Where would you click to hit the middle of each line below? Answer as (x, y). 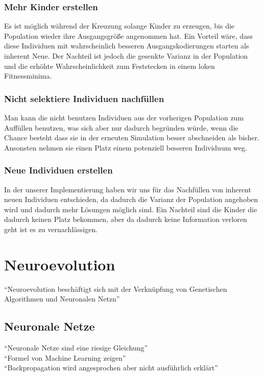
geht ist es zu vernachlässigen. (51, 229)
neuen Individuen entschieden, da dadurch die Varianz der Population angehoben (131, 199)
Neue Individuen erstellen (58, 170)
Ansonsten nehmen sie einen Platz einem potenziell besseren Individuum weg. (126, 147)
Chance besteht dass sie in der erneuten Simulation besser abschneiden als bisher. (132, 137)
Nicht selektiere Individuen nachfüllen (84, 98)
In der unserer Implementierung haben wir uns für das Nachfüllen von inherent (128, 189)
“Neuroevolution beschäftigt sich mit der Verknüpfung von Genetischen (116, 289)
